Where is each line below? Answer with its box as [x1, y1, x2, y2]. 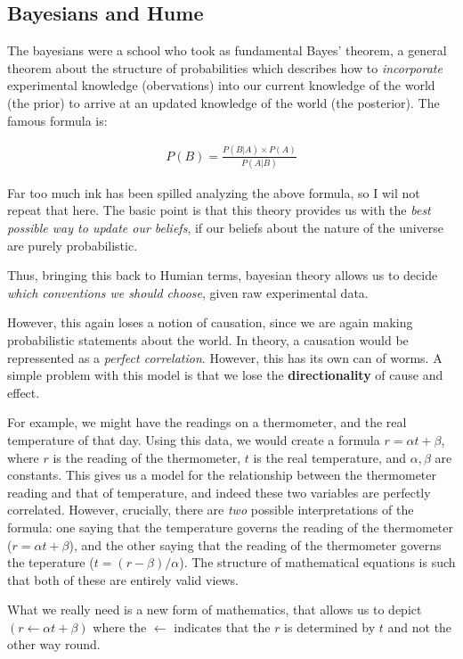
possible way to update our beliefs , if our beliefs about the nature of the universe [7, 218, 444, 237]
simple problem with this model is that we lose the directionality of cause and [7, 366, 443, 384]
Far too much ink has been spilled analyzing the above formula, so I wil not [7, 183, 420, 202]
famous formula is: [7, 111, 108, 129]
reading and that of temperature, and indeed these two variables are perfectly [7, 482, 431, 501]
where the [93, 617, 147, 636]
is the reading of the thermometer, [53, 448, 241, 466]
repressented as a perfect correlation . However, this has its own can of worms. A [7, 348, 443, 367]
